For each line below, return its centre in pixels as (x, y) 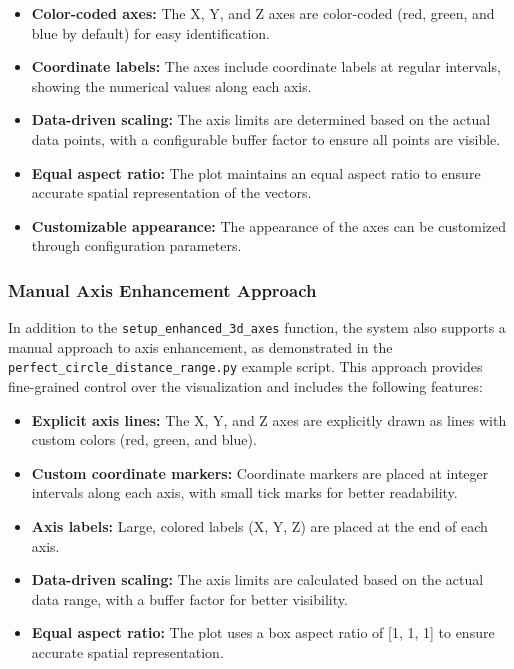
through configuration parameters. (136, 245)
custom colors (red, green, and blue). (144, 439)
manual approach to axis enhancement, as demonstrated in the (200, 346)
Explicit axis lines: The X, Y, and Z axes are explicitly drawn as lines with (269, 419)
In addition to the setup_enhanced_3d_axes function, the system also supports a (257, 327)
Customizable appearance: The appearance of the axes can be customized (269, 225)
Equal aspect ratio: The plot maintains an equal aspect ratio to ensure (256, 172)
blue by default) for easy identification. (150, 32)
